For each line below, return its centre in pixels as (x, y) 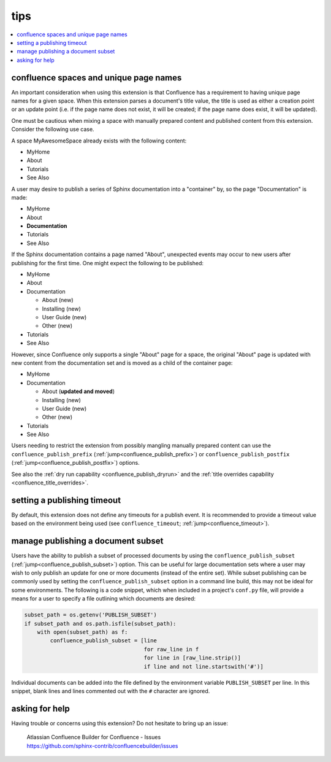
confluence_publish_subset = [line (104, 641)
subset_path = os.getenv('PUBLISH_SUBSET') (91, 615)
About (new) (58, 300)
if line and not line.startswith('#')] (204, 667)
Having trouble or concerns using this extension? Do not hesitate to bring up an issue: (120, 723)
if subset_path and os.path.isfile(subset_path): (100, 624)
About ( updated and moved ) (78, 391)
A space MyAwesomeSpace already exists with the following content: (99, 141)
